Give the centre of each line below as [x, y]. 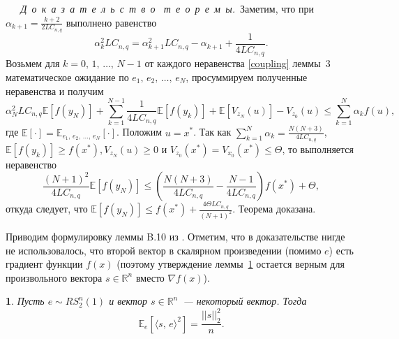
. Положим [139, 132]
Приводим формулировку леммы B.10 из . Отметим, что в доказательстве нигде [175, 236]
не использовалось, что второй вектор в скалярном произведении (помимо [164, 250]
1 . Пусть [25, 301]
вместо [150, 277]
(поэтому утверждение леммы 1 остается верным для [231, 264]
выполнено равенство [111, 22]
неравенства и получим [55, 91]
